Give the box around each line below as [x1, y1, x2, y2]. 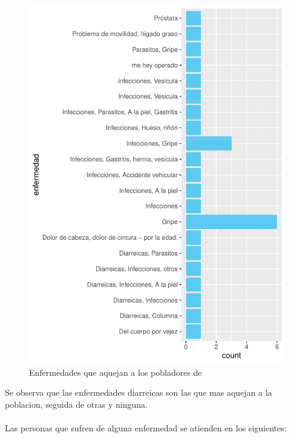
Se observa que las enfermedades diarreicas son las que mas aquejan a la [5, 386, 272, 399]
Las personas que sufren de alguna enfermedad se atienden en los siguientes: [5, 421, 287, 434]
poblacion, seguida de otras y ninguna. [5, 398, 148, 410]
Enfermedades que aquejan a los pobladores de [29, 366, 202, 378]
